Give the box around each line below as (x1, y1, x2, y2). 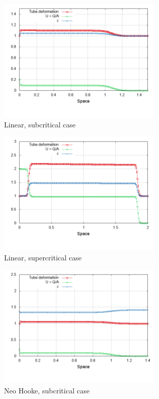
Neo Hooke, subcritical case (4, 385, 90, 395)
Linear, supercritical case (4, 252, 82, 262)
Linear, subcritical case (4, 119, 76, 130)
